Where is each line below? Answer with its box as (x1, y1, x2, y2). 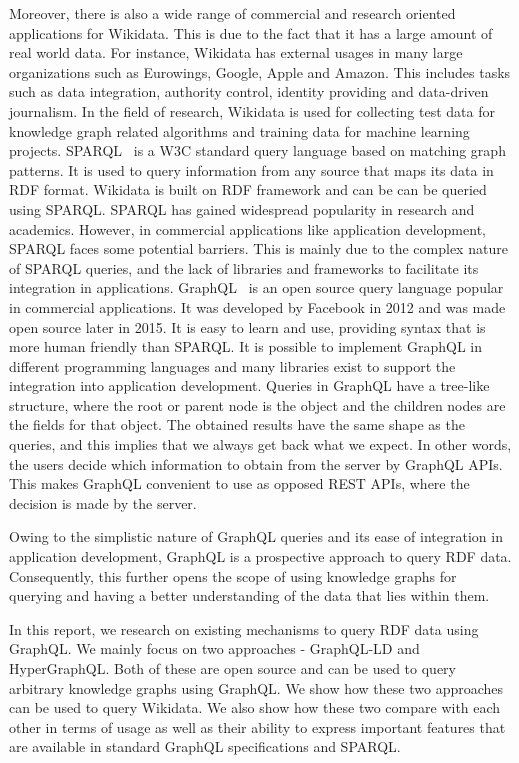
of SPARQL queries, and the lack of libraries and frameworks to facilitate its (9, 257, 479, 278)
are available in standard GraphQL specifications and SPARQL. (9, 736, 401, 757)
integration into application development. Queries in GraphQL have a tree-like (9, 375, 490, 396)
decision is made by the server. (9, 492, 197, 513)
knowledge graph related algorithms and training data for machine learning (9, 120, 470, 141)
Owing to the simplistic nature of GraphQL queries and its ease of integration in (9, 526, 503, 547)
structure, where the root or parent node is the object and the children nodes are (9, 394, 506, 415)
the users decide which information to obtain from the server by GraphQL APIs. (9, 453, 503, 474)
